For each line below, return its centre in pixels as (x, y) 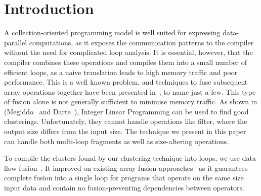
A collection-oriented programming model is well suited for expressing (112, 32)
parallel (16, 42)
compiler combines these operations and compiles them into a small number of (125, 62)
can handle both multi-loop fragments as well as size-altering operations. (117, 141)
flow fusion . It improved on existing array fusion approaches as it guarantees (126, 168)
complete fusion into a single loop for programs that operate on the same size (124, 178)
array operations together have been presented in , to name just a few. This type (130, 91)
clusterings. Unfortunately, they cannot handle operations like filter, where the (126, 121)
